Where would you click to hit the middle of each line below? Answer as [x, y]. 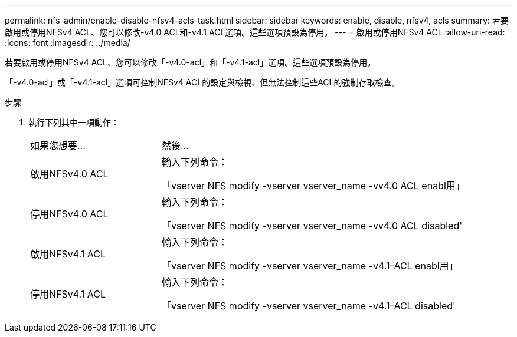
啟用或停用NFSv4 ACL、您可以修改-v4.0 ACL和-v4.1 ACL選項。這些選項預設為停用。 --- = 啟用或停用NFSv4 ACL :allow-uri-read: [255, 32]
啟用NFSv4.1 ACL [68, 254]
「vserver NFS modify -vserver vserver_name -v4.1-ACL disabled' [309, 306]
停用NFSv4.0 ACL [69, 214]
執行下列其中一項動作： [74, 122]
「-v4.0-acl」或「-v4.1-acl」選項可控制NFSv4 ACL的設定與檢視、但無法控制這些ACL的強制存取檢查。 [202, 82]
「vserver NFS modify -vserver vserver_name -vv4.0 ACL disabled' [312, 226]
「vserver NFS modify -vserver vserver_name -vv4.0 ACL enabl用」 [313, 186]
